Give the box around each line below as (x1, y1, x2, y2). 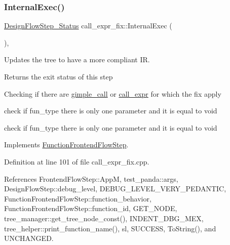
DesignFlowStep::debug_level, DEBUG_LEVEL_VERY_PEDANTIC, (4, 183, 226, 194)
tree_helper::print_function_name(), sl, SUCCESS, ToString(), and (4, 223, 216, 233)
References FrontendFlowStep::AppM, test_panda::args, (4, 173, 178, 184)
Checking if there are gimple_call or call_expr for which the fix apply (4, 88, 221, 99)
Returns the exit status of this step (4, 71, 113, 81)
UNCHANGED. (4, 233, 54, 243)
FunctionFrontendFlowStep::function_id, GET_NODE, (4, 203, 177, 214)
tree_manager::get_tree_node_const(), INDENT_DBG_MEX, (4, 213, 204, 223)
